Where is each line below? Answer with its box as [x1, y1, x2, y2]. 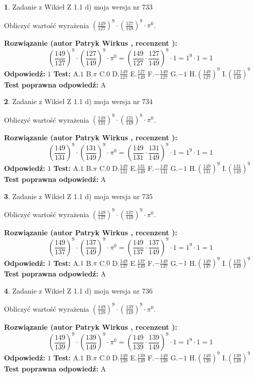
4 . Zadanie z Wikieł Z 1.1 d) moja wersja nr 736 [4, 285, 153, 296]
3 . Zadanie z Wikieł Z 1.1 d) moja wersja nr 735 [4, 191, 153, 201]
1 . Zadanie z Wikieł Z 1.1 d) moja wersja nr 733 [4, 2, 153, 12]
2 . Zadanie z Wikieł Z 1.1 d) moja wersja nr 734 [4, 96, 153, 107]
